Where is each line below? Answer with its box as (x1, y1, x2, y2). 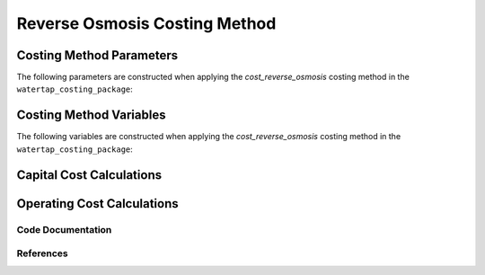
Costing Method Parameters (16, 48, 179, 63)
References (16, 247, 68, 260)
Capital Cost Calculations (16, 167, 162, 182)
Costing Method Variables (16, 108, 166, 123)
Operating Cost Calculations (16, 196, 179, 211)
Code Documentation (16, 223, 112, 235)
